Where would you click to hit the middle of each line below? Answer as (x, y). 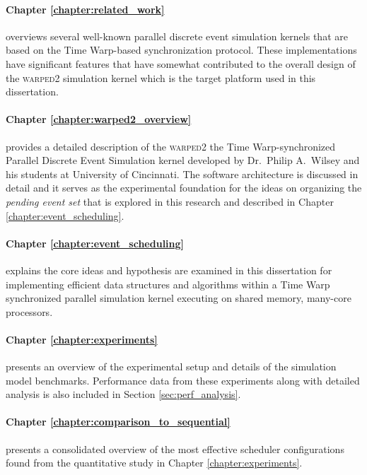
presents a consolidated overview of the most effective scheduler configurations (175, 448)
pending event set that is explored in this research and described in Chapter (170, 201)
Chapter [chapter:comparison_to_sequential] (118, 422)
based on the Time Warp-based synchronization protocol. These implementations (181, 50)
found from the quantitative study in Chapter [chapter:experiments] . (154, 463)
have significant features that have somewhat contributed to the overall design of (181, 63)
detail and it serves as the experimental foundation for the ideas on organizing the (184, 188)
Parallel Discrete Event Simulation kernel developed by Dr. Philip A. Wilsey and (183, 160)
